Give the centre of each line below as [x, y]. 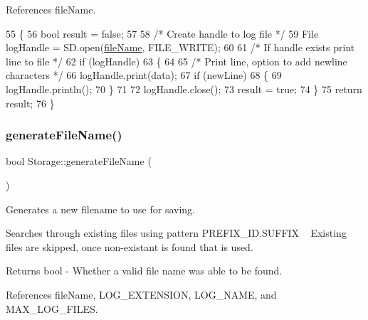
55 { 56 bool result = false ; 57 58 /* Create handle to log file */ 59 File [162, 33]
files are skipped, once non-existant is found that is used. [130, 246]
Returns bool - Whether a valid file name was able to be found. [144, 271]
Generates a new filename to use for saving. [100, 209]
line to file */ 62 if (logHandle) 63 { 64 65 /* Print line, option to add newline [177, 61]
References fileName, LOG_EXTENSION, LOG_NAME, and [141, 294]
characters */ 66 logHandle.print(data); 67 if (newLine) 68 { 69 [144, 75]
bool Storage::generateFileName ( [79, 161]
